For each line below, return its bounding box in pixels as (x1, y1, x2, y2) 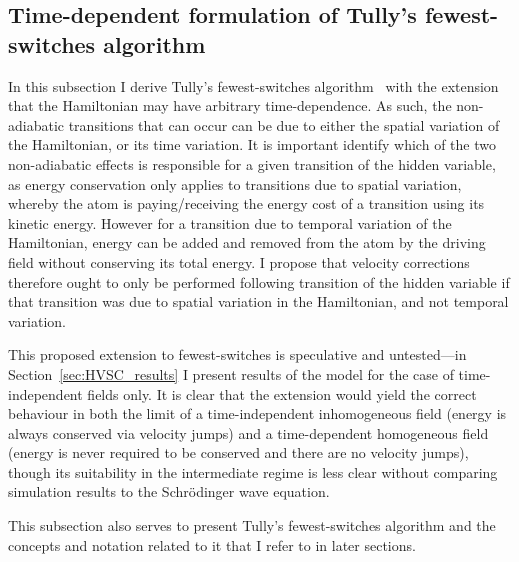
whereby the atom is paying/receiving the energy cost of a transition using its (8, 193, 485, 214)
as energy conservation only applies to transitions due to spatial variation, (8, 173, 462, 194)
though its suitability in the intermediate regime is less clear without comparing (8, 461, 498, 482)
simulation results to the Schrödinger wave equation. (8, 481, 330, 502)
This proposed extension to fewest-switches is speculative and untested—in (8, 344, 467, 365)
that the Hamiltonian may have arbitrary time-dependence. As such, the (8, 95, 452, 116)
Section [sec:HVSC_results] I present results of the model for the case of (8, 363, 454, 384)
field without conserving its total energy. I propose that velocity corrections (8, 251, 470, 272)
